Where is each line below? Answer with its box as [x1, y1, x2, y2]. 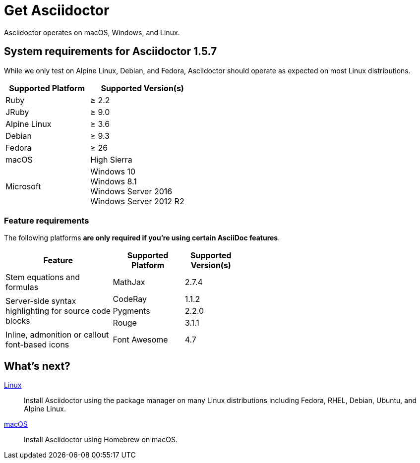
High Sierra [90, 154, 132, 165]
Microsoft [5, 181, 41, 191]
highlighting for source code [5, 306, 111, 316]
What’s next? [4, 359, 70, 372]
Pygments [113, 306, 150, 316]
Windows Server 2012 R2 [90, 196, 184, 206]
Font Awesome [113, 335, 168, 345]
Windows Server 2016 [90, 186, 173, 196]
